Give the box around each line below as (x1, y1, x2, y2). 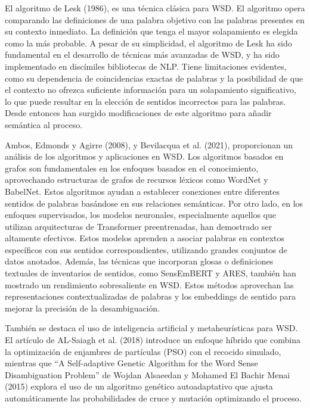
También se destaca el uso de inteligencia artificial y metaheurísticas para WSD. (5, 322, 298, 334)
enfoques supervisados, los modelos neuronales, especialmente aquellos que (5, 208, 276, 221)
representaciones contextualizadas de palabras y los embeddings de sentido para (5, 290, 296, 303)
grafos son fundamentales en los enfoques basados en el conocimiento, (5, 161, 259, 174)
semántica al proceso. (5, 118, 83, 130)
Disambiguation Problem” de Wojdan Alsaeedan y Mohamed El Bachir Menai (5, 368, 290, 381)
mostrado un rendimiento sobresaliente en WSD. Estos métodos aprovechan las (5, 278, 294, 291)
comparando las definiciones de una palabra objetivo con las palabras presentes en (5, 13, 305, 26)
